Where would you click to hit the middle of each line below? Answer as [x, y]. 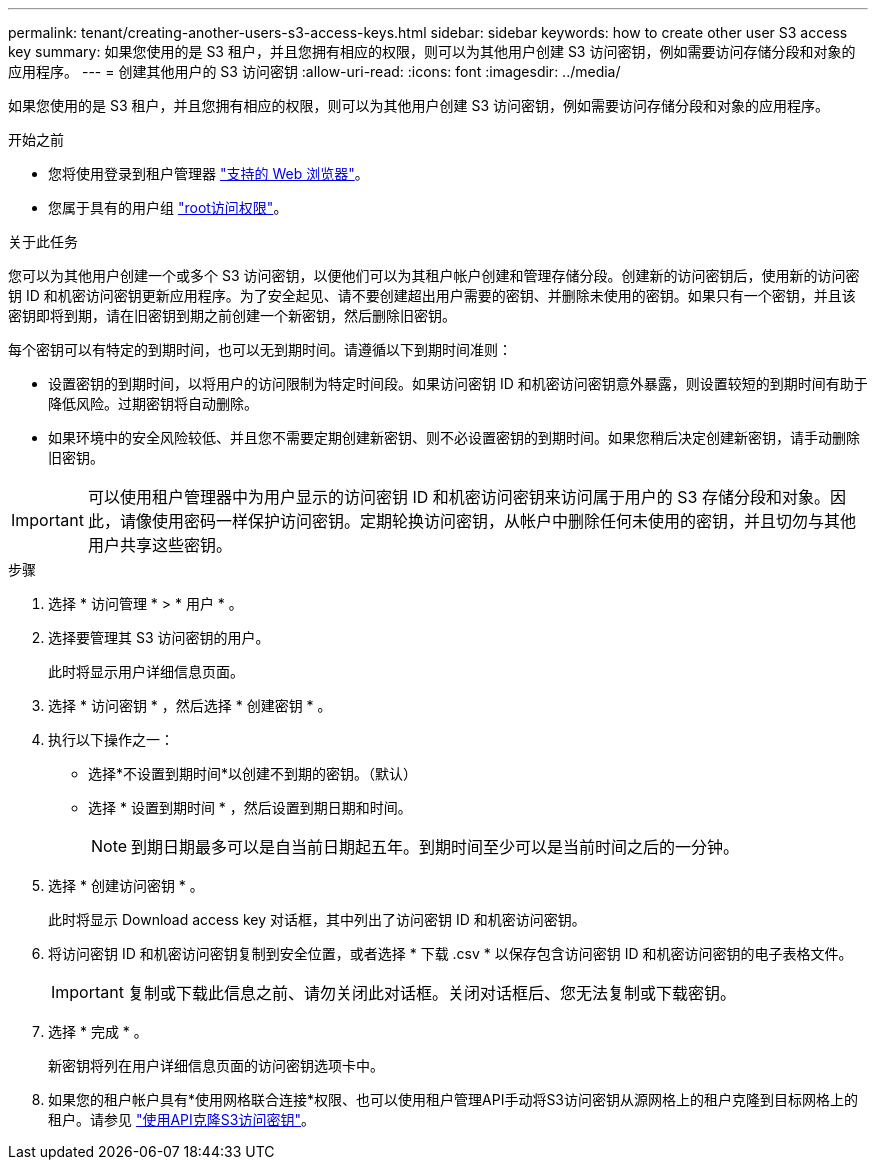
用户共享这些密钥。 [159, 545]
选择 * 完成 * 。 [98, 1031]
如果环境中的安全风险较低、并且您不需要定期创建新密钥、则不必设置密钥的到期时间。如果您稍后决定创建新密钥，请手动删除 [454, 437]
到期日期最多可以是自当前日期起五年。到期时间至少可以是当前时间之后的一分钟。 [435, 847]
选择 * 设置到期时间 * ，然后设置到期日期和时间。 [250, 807]
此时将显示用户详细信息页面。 [146, 671]
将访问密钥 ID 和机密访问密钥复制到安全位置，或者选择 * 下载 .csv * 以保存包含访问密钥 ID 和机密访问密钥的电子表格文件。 [450, 953]
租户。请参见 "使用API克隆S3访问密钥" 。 [181, 1119]
